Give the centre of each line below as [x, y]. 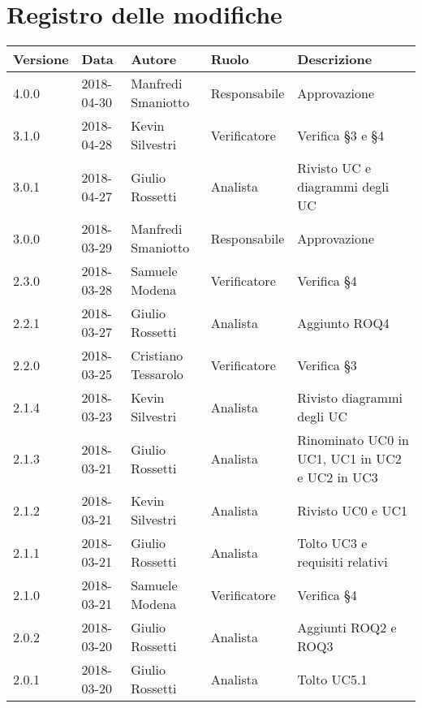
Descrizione [335, 59]
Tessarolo [157, 374]
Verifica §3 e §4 [341, 135]
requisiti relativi [342, 562]
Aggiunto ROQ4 [343, 322]
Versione [41, 59]
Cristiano [157, 356]
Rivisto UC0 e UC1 [353, 510]
